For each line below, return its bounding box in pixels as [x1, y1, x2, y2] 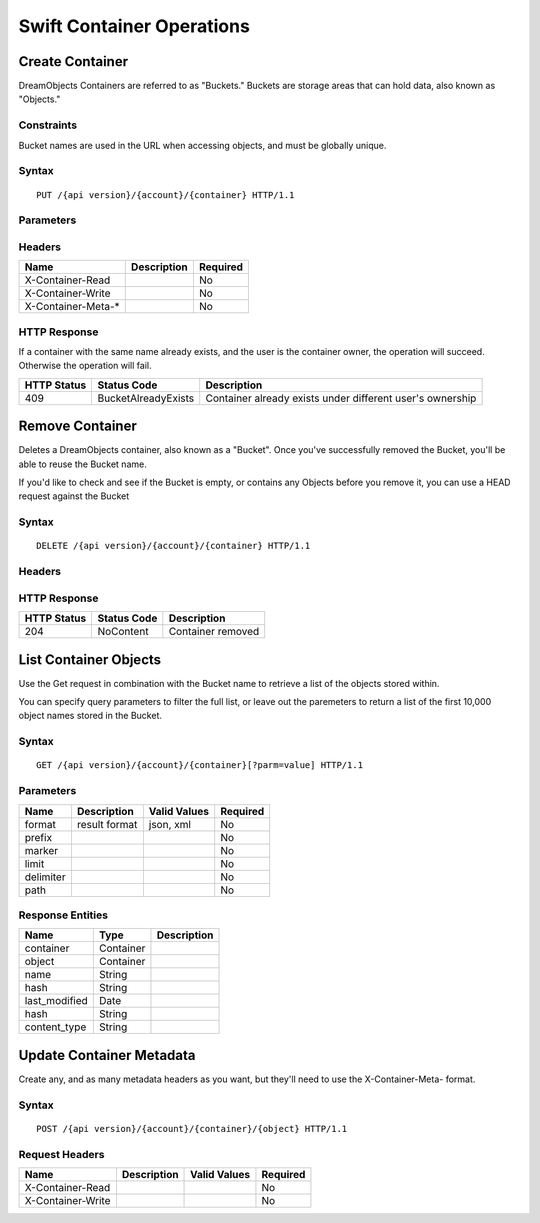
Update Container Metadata [18, 1046, 196, 1064]
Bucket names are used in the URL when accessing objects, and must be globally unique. [18, 139, 387, 151]
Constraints [18, 118, 78, 132]
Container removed [168, 625, 260, 639]
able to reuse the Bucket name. [18, 458, 147, 470]
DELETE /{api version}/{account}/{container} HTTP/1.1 [36, 540, 311, 552]
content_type [24, 1020, 87, 1034]
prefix [24, 830, 53, 844]
